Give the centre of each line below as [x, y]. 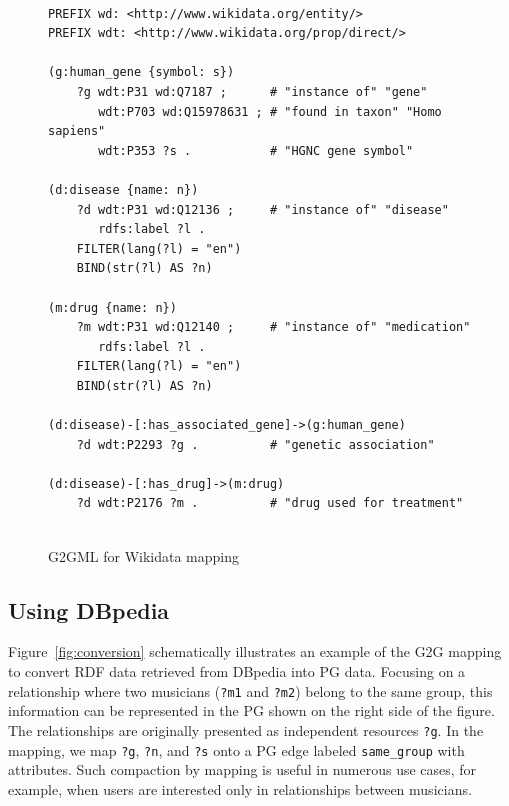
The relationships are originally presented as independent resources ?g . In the [246, 729]
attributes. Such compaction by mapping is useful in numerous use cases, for [242, 769]
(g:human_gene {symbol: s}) [141, 72]
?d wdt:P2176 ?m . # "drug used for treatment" [270, 503]
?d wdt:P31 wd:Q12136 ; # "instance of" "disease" [262, 209]
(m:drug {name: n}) [112, 307]
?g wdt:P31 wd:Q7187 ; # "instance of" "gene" [252, 91]
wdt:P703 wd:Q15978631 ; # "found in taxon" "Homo [270, 111]
